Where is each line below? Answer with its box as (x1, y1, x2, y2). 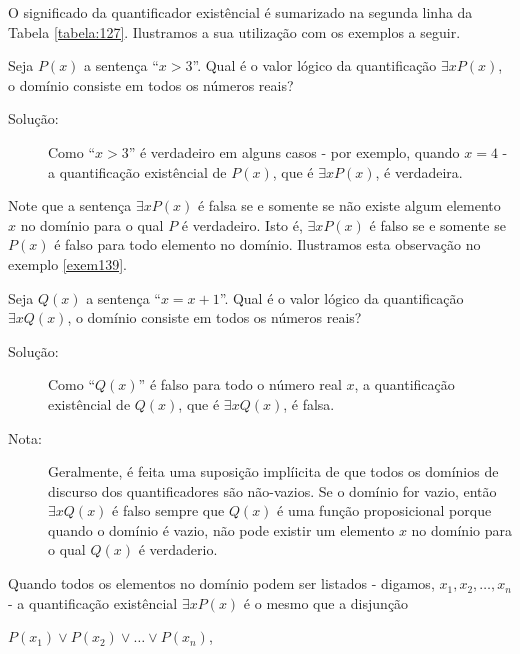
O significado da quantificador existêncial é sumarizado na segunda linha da (8, 2, 473, 22)
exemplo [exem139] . (8, 253, 128, 274)
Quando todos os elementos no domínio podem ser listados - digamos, (8, 573, 435, 594)
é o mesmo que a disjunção (243, 592, 409, 613)
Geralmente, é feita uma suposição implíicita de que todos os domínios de (48, 461, 499, 482)
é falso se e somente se (369, 214, 506, 235)
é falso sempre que (112, 500, 225, 521)
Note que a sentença (8, 195, 132, 216)
